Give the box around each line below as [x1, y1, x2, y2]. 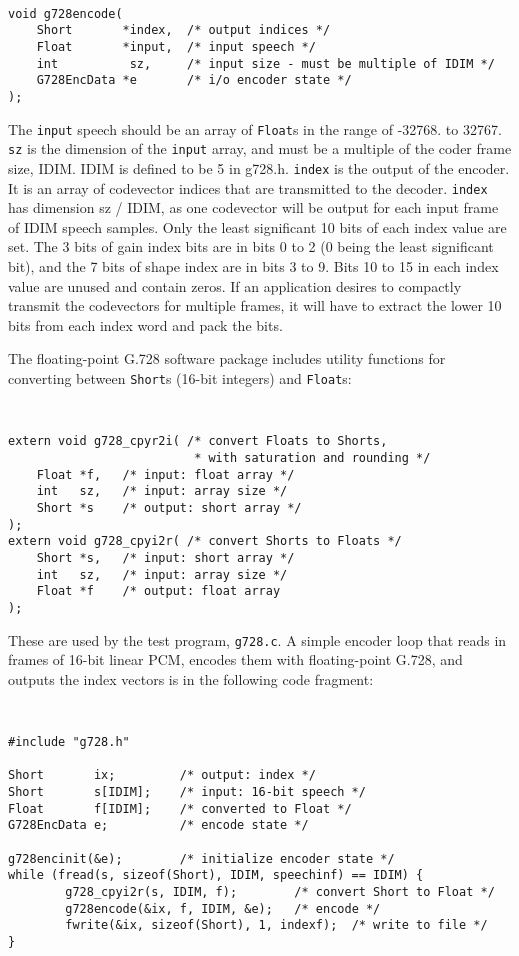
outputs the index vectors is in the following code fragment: [8, 668, 374, 689]
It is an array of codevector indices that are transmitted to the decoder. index [8, 177, 488, 198]
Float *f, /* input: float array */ [36, 467, 295, 482]
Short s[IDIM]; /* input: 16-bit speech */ [8, 784, 366, 799]
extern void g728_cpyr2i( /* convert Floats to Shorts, [8, 434, 388, 449]
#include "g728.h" [8, 735, 130, 749]
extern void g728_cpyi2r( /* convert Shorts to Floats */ [8, 534, 402, 549]
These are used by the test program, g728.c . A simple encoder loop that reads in [8, 629, 507, 650]
